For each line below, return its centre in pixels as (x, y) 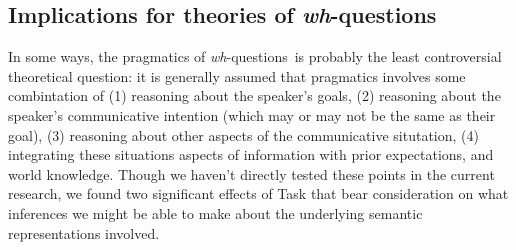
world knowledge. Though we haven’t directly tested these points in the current (251, 173)
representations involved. (84, 232)
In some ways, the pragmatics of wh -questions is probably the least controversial (255, 56)
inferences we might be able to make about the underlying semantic (215, 212)
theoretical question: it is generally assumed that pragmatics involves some (237, 75)
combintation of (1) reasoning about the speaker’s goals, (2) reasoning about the (254, 95)
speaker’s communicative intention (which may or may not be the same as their (252, 114)
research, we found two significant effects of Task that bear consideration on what (258, 193)
